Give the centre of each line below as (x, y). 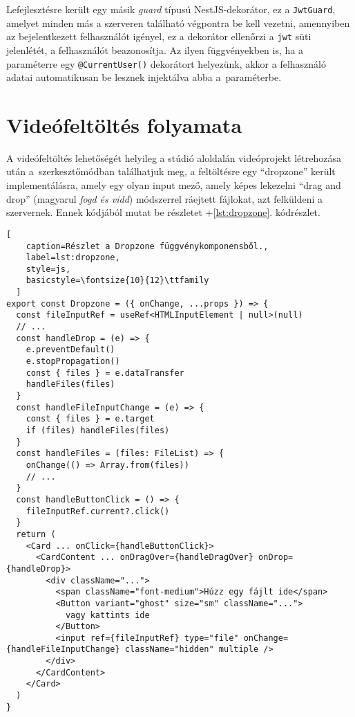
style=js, (48, 269)
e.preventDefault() (70, 350)
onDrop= (276, 557)
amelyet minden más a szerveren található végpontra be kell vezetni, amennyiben (178, 22)
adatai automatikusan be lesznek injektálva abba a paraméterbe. (144, 77)
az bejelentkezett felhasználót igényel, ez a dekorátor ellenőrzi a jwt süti (159, 36)
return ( (36, 534)
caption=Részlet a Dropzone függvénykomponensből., (147, 246)
